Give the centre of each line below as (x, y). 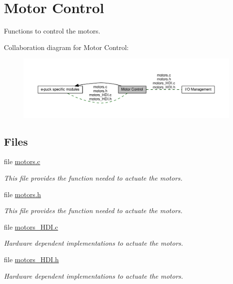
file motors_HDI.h (32, 259)
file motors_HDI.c (31, 226)
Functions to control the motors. (52, 31)
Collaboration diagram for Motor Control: (66, 47)
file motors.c (22, 161)
